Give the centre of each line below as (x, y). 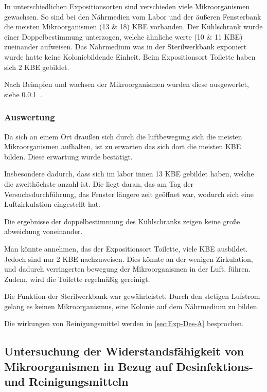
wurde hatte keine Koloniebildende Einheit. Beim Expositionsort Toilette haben (130, 56)
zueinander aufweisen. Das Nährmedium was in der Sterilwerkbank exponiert (126, 47)
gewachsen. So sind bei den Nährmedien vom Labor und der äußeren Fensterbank (133, 16)
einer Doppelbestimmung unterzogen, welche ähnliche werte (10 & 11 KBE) (123, 36)
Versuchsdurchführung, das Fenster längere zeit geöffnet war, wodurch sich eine (129, 194)
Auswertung (30, 117)
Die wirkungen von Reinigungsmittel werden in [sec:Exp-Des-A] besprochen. (124, 323)
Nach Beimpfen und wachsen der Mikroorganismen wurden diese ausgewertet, (127, 84)
